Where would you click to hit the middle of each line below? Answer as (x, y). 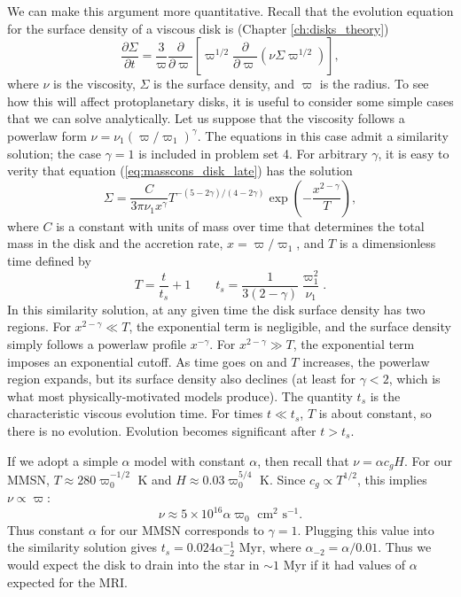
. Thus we (405, 547)
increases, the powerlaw (366, 361)
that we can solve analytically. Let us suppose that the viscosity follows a (206, 118)
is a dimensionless (387, 243)
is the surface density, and (224, 84)
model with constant (190, 460)
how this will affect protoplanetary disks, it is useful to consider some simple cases (230, 101)
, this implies (392, 479)
